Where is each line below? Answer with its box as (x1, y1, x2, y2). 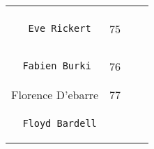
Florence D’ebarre (11, 87, 99, 103)
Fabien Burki (22, 60, 91, 71)
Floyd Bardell (22, 118, 97, 129)
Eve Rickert (28, 23, 91, 34)
